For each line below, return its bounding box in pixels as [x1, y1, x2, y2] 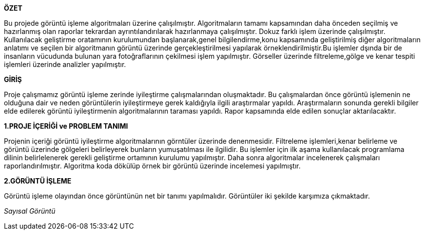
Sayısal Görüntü [4, 207, 56, 215]
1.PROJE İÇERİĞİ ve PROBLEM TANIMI [4, 122, 128, 130]
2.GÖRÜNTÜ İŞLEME [4, 177, 72, 185]
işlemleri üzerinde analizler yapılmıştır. [4, 60, 126, 68]
